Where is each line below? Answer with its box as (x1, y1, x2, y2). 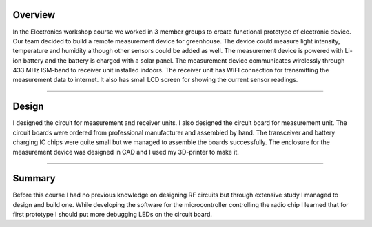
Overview (12, 9, 56, 21)
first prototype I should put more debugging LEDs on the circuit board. (12, 210, 213, 219)
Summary (12, 172, 56, 184)
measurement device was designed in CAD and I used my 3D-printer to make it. (12, 148, 239, 156)
